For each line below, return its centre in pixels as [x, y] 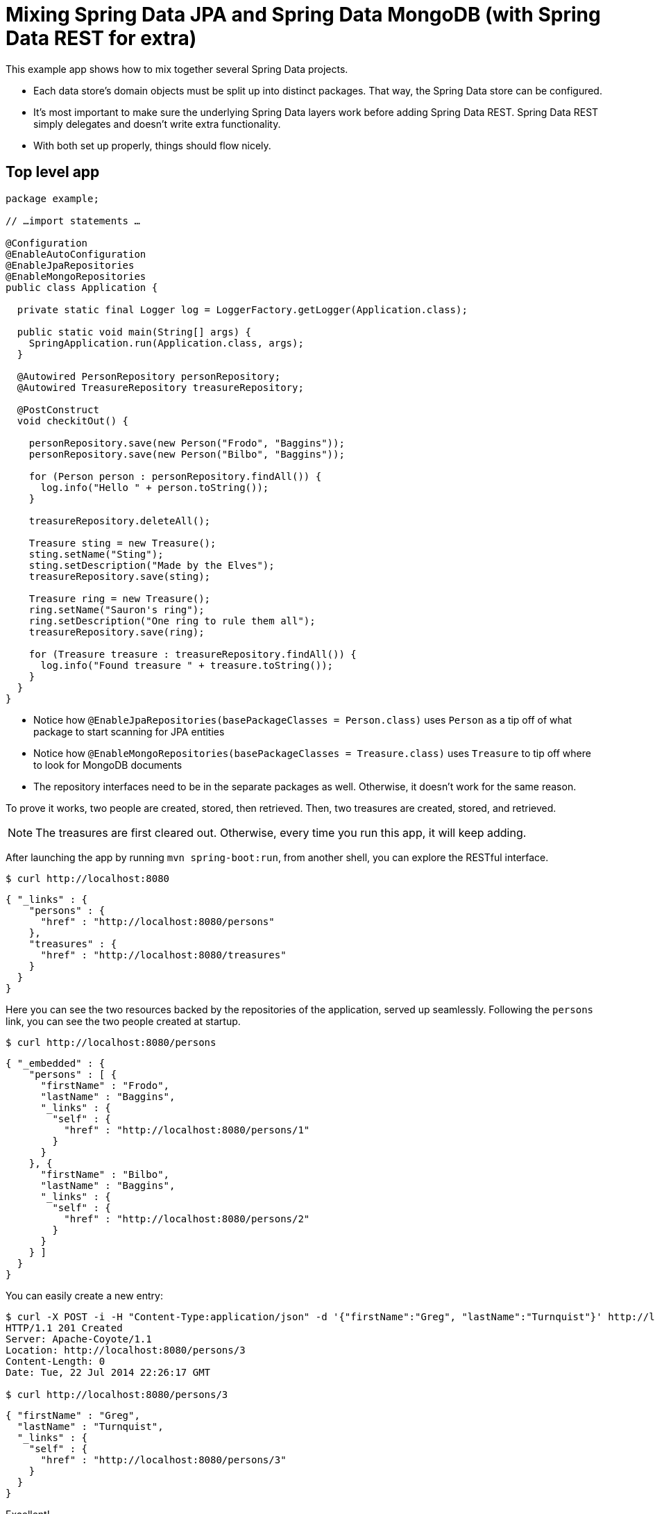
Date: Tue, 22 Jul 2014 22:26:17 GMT [108, 1372]
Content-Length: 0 [56, 1361]
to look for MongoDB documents [108, 765]
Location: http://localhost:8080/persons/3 [126, 1350]
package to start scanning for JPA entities [129, 731]
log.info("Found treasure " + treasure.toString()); [187, 665]
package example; [52, 198]
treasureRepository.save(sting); [120, 576]
